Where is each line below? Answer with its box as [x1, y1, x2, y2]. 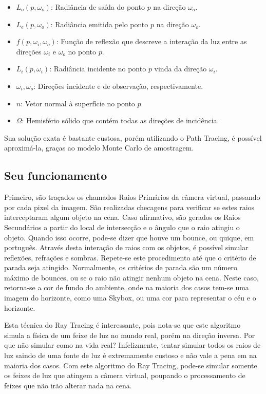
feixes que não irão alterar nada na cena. [4, 380, 132, 390]
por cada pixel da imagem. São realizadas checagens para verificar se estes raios [4, 201, 255, 212]
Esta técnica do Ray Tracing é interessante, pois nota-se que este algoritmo [4, 320, 241, 330]
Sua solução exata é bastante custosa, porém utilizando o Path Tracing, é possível [4, 132, 262, 143]
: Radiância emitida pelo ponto [50, 18, 148, 29]
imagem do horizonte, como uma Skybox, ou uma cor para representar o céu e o [4, 292, 256, 303]
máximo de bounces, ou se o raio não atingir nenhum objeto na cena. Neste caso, [4, 272, 259, 283]
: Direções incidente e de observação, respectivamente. [33, 80, 203, 91]
